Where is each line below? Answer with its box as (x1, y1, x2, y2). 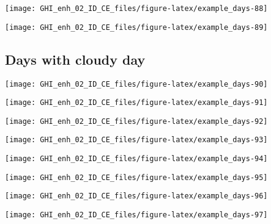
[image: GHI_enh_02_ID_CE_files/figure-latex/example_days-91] (5, 98, 268, 107)
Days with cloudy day (5, 49, 146, 68)
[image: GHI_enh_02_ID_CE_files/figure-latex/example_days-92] (5, 117, 268, 126)
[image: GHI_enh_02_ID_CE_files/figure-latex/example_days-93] (5, 135, 268, 145)
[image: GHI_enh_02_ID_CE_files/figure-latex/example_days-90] (5, 79, 268, 89)
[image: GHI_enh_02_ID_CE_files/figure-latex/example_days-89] (5, 23, 268, 32)
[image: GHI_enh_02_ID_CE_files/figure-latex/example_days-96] (5, 192, 268, 201)
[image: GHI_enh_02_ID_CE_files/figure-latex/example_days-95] (5, 173, 268, 182)
